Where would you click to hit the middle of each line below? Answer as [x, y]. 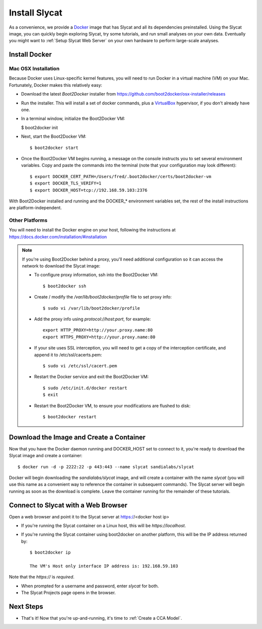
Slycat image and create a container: [46, 456]
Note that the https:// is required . [42, 577]
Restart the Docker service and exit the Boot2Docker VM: [91, 377]
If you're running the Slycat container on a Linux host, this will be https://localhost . [104, 526]
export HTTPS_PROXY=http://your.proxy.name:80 [99, 337]
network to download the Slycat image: [61, 266]
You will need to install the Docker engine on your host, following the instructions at [92, 230]
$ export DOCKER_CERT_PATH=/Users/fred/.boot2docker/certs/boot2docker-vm [121, 176]
